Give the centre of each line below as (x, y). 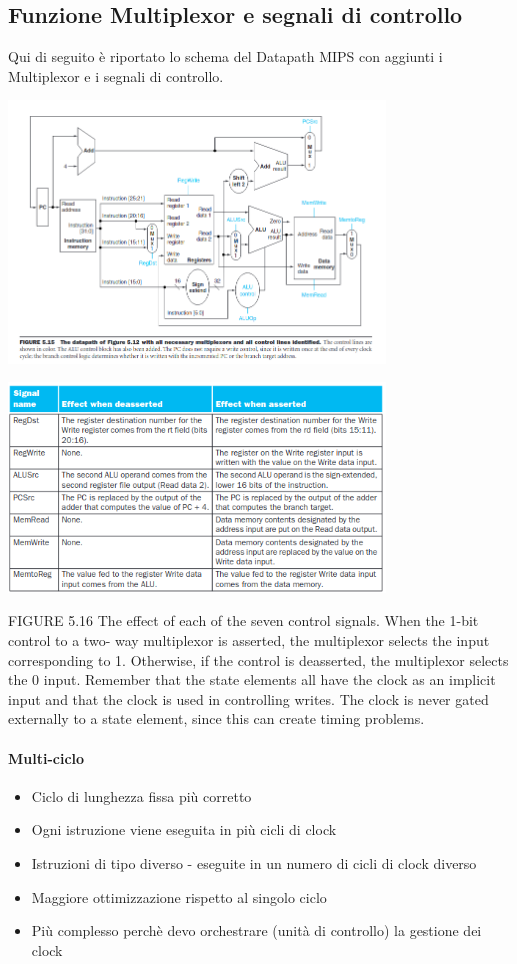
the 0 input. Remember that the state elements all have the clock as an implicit (252, 679)
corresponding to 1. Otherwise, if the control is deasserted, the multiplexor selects (258, 659)
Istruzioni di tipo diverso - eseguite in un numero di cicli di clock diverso (254, 862)
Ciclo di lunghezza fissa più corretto (141, 795)
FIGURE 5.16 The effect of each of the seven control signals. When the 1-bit (243, 620)
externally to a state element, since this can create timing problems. (216, 718)
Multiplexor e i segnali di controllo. (116, 75)
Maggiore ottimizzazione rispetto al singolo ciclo (179, 896)
